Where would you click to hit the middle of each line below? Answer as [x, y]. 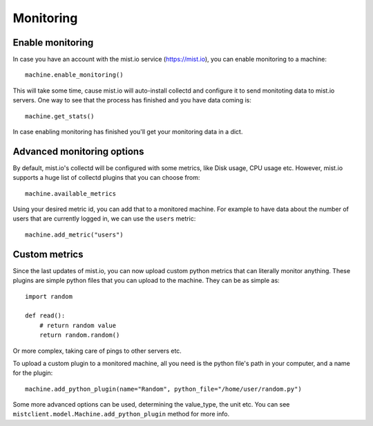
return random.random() [79, 335]
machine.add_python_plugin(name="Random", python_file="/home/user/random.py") [163, 389]
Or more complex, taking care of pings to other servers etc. [97, 351]
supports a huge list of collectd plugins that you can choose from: [106, 178]
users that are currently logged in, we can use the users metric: [104, 219]
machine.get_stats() [60, 116]
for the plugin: [33, 373]
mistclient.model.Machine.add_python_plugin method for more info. [121, 414]
